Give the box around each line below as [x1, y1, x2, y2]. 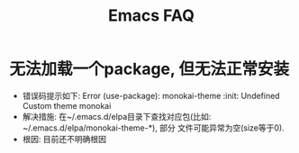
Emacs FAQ [107, 5, 195, 26]
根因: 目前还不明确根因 [22, 133, 106, 144]
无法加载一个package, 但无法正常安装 [9, 59, 290, 79]
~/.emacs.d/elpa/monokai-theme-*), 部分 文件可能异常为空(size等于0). [22, 122, 285, 133]
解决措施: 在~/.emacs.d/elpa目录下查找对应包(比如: [22, 111, 212, 121]
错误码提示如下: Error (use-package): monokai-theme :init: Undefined [22, 90, 281, 101]
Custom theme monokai [22, 100, 112, 111]
